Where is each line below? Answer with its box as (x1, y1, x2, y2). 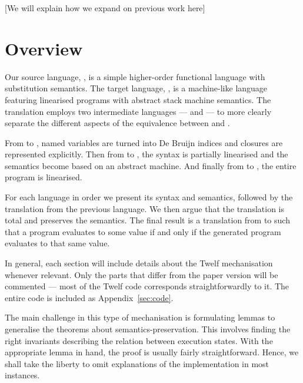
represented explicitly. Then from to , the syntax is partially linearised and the (5, 148, 288, 160)
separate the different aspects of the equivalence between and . (5, 117, 230, 129)
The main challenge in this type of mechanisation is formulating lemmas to (5, 311, 275, 323)
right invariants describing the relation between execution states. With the (5, 334, 273, 346)
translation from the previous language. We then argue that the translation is (5, 202, 284, 214)
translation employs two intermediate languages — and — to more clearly (5, 105, 272, 117)
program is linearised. (5, 171, 82, 183)
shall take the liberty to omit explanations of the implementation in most (5, 357, 269, 369)
